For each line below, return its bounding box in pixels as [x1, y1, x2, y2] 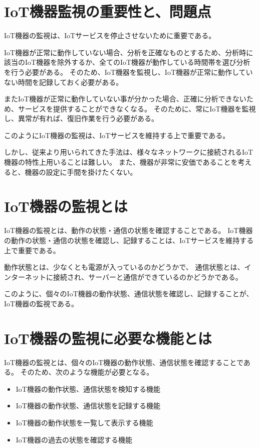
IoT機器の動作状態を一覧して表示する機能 [16, 417, 153, 428]
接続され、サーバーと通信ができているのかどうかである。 [53, 271, 242, 282]
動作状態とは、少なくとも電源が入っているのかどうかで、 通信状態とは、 [4, 262, 244, 272]
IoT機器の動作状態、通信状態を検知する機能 [16, 383, 160, 394]
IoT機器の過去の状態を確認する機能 [16, 434, 132, 444]
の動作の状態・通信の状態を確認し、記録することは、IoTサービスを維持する [4, 235, 254, 245]
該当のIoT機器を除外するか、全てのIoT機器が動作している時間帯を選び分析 [4, 57, 250, 67]
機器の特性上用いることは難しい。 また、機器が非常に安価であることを [4, 157, 238, 167]
